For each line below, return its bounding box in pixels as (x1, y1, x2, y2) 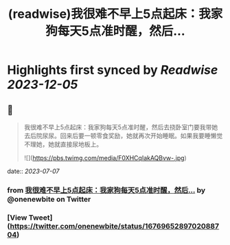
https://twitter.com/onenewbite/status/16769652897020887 (10, 221, 220, 231)
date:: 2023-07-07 (7, 167, 60, 175)
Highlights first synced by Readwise (7, 62, 218, 78)
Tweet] (28, 213, 53, 222)
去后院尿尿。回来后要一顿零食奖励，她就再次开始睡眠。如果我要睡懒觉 (23, 131, 223, 140)
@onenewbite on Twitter (7, 194, 91, 204)
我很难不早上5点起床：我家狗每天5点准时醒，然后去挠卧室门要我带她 (23, 123, 218, 131)
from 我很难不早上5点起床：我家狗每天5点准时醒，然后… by (7, 185, 206, 195)
